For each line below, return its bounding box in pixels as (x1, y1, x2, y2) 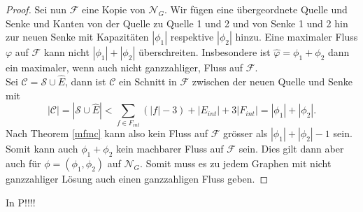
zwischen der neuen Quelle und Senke (192, 74, 353, 88)
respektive (170, 29, 214, 44)
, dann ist (65, 74, 106, 88)
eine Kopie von (82, 2, 145, 16)
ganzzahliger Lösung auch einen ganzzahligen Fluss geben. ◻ (6, 171, 269, 185)
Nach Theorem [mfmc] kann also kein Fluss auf (6, 126, 208, 141)
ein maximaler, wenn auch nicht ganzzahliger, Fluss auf (6, 60, 243, 75)
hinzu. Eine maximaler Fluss (235, 29, 358, 44)
